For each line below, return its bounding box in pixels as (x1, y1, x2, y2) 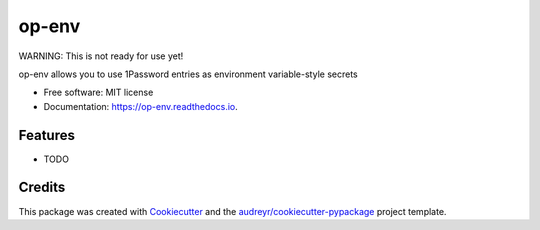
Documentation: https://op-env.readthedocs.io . (43, 100, 239, 112)
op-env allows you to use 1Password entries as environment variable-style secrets (18, 68, 359, 80)
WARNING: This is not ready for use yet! (18, 50, 184, 62)
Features (18, 126, 75, 144)
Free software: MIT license (43, 86, 154, 99)
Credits (18, 179, 66, 196)
